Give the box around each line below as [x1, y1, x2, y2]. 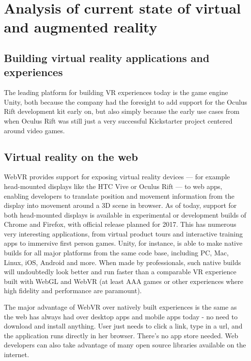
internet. [4, 349, 29, 360]
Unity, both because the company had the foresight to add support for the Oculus [4, 96, 248, 107]
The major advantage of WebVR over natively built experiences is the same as [4, 302, 237, 312]
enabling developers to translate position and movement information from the [4, 190, 235, 201]
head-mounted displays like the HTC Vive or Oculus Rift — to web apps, [4, 181, 222, 191]
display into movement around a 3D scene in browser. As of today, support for [4, 200, 237, 210]
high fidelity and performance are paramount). [4, 285, 142, 296]
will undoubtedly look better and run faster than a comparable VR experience [4, 267, 236, 277]
